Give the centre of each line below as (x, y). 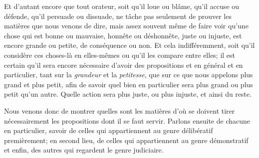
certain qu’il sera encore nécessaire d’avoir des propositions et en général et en (124, 65)
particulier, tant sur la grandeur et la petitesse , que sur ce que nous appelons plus (129, 75)
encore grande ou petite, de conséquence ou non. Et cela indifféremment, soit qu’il (129, 45)
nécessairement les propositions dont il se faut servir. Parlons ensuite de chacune (127, 120)
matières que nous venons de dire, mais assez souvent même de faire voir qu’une (126, 26)
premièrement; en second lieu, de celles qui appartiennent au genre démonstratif (126, 140)
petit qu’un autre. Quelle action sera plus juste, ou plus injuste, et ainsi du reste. (128, 94)
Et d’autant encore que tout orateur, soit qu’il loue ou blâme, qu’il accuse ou (122, 6)
